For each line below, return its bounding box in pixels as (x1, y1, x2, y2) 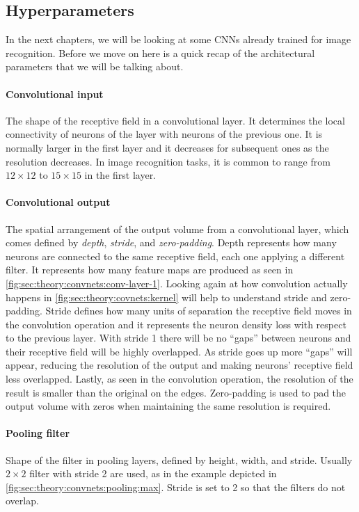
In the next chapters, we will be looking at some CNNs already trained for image (6, 32, 351, 47)
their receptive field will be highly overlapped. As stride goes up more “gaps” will (6, 344, 353, 358)
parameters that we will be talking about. (6, 59, 184, 74)
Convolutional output (6, 195, 111, 209)
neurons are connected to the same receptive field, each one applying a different (6, 248, 345, 263)
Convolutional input (6, 86, 104, 101)
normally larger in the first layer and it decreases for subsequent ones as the (6, 140, 329, 154)
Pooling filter (6, 426, 70, 440)
